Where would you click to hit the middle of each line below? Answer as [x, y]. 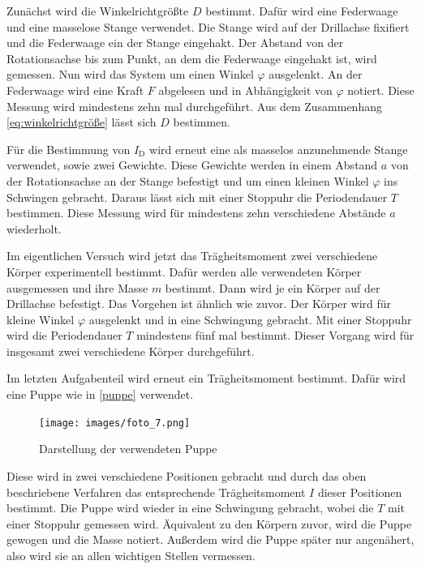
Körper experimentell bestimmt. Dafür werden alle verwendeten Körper [184, 271]
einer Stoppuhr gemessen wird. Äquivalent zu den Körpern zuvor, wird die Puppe [209, 523]
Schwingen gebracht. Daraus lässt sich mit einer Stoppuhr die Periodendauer [197, 197]
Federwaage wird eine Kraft [75, 90]
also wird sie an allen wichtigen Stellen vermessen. [131, 555]
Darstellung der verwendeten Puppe [128, 449]
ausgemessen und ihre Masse [77, 287]
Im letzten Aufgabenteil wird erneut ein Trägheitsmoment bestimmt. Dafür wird [206, 378]
